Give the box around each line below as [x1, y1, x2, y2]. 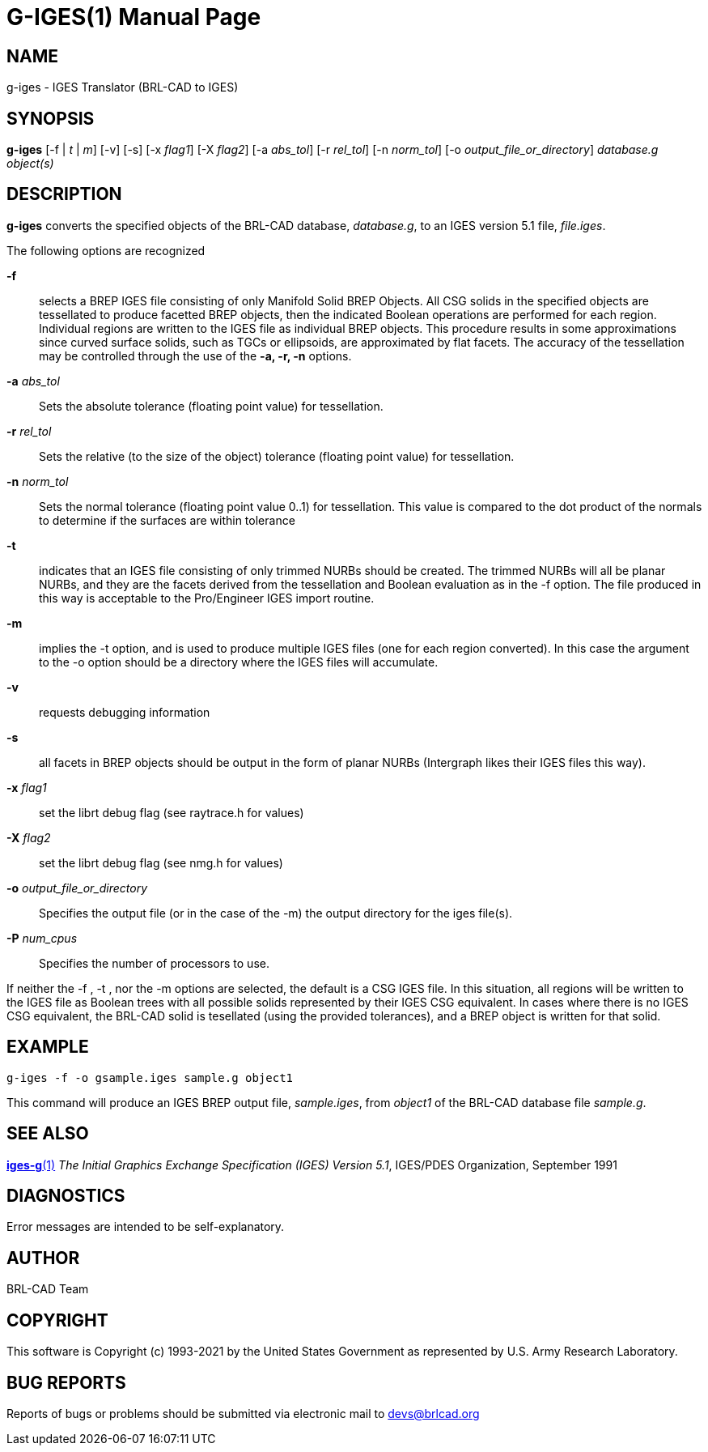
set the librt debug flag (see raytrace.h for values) [39, 805, 304, 820]
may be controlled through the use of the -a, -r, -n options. [39, 348, 352, 363]
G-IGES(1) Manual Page [6, 3, 261, 31]
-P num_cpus [6, 930, 78, 945]
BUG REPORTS [6, 1372, 126, 1393]
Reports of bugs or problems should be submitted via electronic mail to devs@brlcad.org [6, 1406, 480, 1420]
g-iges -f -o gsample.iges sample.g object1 [6, 1071, 294, 1084]
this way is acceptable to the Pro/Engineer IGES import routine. [39, 590, 375, 605]
